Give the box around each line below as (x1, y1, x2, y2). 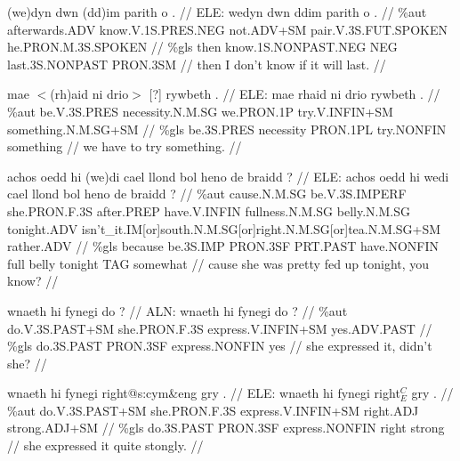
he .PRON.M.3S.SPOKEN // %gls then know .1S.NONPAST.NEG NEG (7, 37, 398, 56)
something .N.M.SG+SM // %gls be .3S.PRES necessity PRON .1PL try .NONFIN (7, 119, 447, 138)
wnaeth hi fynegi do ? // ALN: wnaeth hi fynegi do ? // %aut (7, 301, 348, 319)
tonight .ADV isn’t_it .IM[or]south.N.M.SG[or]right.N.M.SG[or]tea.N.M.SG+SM (7, 219, 441, 238)
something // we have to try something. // (7, 137, 242, 156)
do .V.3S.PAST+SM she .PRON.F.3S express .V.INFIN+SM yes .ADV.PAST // (7, 319, 432, 337)
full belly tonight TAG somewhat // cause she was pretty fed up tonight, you (7, 254, 430, 272)
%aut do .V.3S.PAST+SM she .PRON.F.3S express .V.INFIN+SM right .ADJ (7, 400, 419, 419)
